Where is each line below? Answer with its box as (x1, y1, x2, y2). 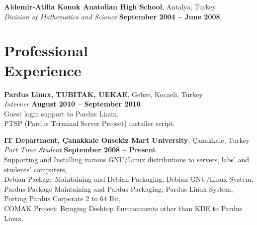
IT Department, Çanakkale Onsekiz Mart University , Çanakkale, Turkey (4, 134, 250, 145)
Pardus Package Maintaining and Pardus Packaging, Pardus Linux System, (4, 183, 233, 194)
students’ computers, (4, 164, 67, 174)
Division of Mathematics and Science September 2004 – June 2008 (4, 11, 220, 21)
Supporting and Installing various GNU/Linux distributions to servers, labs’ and (4, 154, 250, 165)
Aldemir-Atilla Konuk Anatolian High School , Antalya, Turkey (4, 1, 216, 11)
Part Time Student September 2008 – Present (4, 144, 156, 155)
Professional (4, 40, 88, 61)
